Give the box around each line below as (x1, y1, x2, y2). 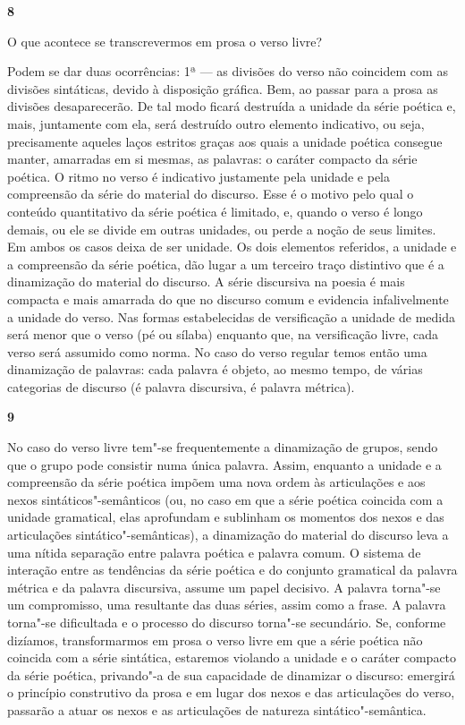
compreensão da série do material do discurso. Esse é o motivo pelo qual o (7, 184, 414, 203)
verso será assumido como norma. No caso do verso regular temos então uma (7, 342, 427, 361)
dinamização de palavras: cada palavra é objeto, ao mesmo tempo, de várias (7, 360, 423, 379)
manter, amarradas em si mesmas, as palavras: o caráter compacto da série (7, 149, 418, 168)
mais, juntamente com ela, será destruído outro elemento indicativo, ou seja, (7, 114, 425, 132)
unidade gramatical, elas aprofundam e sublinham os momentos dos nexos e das (7, 507, 444, 526)
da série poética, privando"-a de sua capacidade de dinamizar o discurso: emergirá (7, 665, 455, 684)
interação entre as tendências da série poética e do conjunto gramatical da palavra (7, 560, 458, 579)
